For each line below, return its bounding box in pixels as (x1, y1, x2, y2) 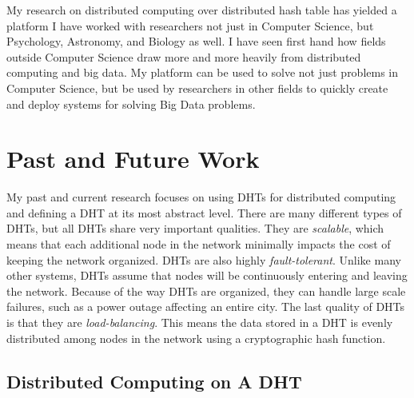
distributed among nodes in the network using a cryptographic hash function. (6, 329, 386, 346)
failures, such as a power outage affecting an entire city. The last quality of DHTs (6, 298, 405, 315)
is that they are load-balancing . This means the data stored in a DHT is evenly (6, 314, 393, 331)
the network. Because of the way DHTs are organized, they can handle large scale (6, 282, 406, 299)
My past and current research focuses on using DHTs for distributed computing (6, 189, 396, 205)
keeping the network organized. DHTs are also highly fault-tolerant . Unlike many (6, 251, 401, 268)
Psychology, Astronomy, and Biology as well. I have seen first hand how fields (6, 33, 386, 50)
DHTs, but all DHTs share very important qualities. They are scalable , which (6, 220, 384, 237)
